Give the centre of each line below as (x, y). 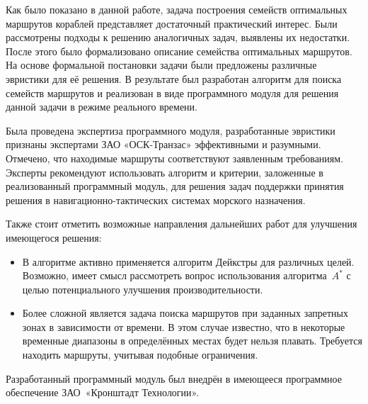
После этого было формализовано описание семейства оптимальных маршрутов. (179, 51)
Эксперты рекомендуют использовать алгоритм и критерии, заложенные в (165, 172)
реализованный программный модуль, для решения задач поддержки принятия (175, 186)
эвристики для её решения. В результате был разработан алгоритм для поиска (174, 78)
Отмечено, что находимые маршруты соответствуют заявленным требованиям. (175, 158)
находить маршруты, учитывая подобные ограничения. (140, 355)
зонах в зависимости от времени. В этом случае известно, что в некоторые (184, 326)
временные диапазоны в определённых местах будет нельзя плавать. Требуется (192, 341)
